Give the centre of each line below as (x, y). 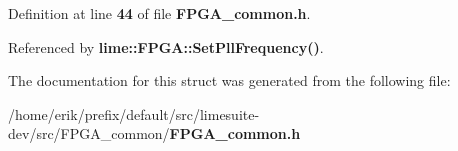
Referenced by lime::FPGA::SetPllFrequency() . (166, 46)
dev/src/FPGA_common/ (89, 133)
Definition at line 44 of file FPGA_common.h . (159, 13)
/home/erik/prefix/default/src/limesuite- (134, 113)
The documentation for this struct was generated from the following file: (229, 80)
